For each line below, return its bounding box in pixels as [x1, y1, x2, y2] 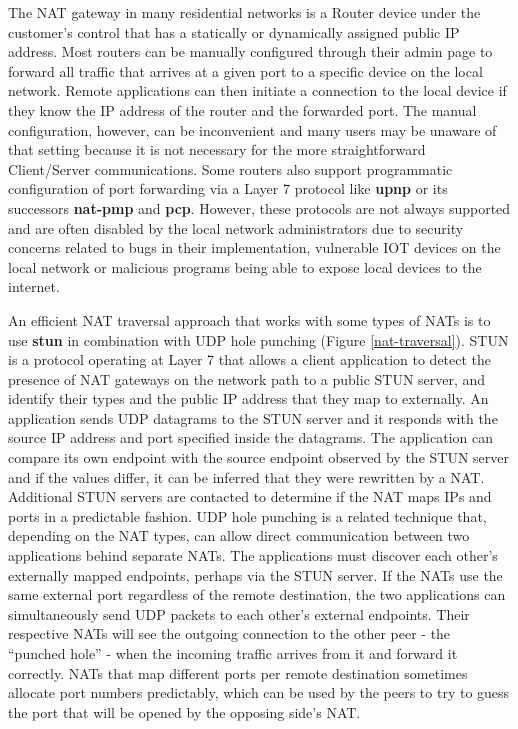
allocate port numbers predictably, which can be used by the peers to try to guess [8, 682, 510, 703]
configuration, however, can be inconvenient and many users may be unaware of [8, 119, 497, 140]
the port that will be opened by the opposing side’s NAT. [8, 701, 361, 722]
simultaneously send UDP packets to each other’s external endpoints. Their [8, 603, 470, 624]
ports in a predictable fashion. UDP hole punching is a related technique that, [8, 505, 487, 526]
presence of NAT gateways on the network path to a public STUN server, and [8, 368, 486, 389]
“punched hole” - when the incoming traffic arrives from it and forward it [8, 643, 458, 663]
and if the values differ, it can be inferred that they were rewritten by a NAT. [8, 466, 485, 487]
